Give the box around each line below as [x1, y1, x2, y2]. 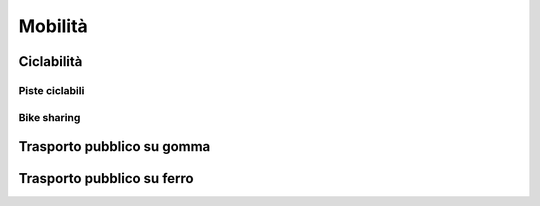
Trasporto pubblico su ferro [18, 170, 194, 187]
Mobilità [18, 15, 89, 37]
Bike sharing [18, 110, 81, 124]
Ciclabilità [18, 53, 83, 70]
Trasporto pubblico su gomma [18, 138, 211, 155]
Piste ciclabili [18, 83, 85, 97]
